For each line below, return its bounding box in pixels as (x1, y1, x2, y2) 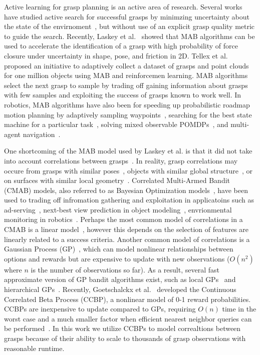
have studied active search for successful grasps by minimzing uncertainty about (4, 11, 249, 21)
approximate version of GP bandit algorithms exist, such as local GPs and (4, 274, 236, 284)
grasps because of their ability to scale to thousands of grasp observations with (4, 333, 246, 343)
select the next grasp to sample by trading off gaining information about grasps (4, 79, 248, 90)
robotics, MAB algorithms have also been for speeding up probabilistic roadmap (4, 99, 250, 109)
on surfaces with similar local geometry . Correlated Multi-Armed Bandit (4, 175, 230, 185)
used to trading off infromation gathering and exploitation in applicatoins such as (4, 194, 254, 205)
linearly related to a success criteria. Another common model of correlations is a (4, 233, 250, 244)
